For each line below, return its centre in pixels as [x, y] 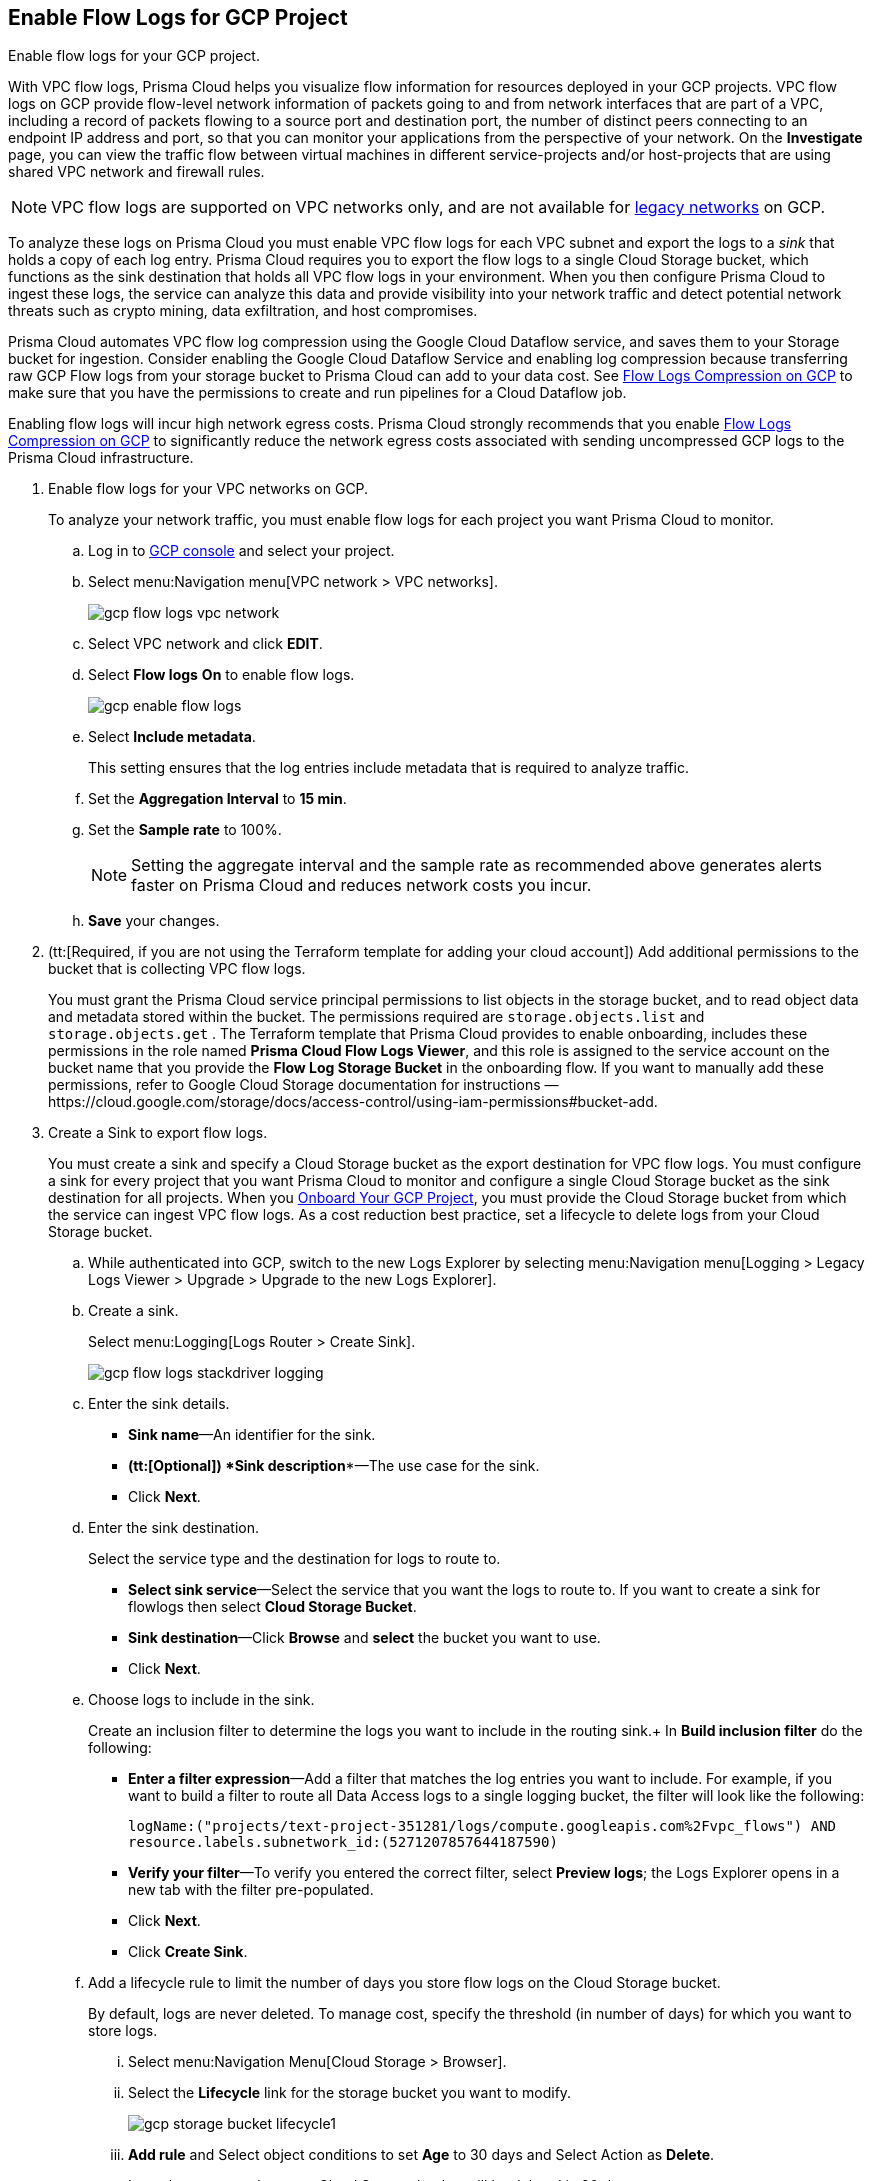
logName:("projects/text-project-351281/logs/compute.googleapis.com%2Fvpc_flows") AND [482, 1826]
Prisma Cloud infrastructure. [101, 458]
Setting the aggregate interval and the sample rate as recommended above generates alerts [476, 865]
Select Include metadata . [172, 737]
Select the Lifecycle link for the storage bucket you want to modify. [350, 2093]
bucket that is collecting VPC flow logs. [177, 969]
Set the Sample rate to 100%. [185, 830]
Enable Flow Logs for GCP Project [178, 17]
